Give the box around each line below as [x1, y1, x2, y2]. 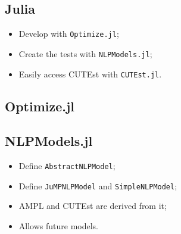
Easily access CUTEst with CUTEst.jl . [18, 67, 162, 80]
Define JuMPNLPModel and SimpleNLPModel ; [18, 179, 177, 192]
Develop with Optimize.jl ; [18, 27, 119, 40]
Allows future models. [18, 220, 98, 232]
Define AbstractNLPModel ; [18, 160, 116, 172]
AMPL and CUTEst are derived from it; [18, 199, 167, 212]
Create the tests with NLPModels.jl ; [18, 47, 152, 60]
